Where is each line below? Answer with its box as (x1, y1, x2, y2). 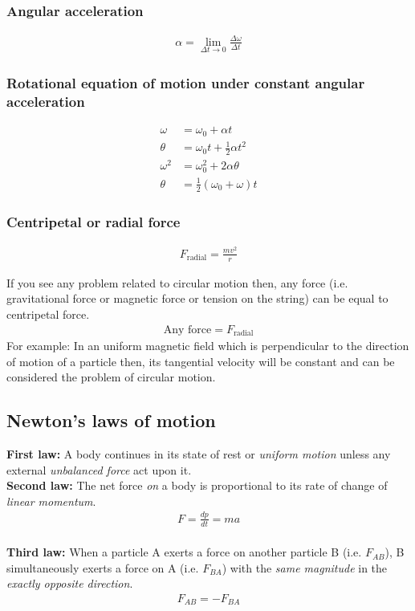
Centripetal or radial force (6, 211, 181, 231)
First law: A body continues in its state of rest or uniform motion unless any (6, 446, 391, 462)
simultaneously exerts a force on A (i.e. (6, 559, 199, 576)
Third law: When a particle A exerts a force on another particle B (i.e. (6, 544, 362, 560)
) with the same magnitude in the (222, 559, 388, 576)
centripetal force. (6, 305, 90, 322)
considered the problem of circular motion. (6, 369, 216, 385)
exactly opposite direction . (6, 575, 133, 592)
